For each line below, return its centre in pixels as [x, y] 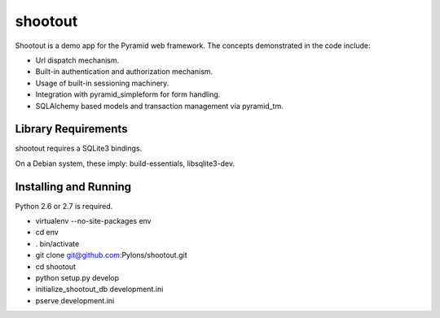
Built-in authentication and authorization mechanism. [124, 72]
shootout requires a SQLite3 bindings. [79, 148]
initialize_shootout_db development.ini [99, 290]
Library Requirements [71, 129]
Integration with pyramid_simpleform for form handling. [128, 94]
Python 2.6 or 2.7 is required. [64, 206]
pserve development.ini [75, 300]
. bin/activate [57, 243]
